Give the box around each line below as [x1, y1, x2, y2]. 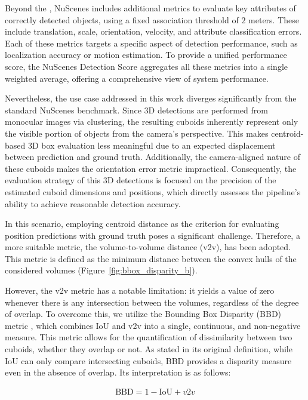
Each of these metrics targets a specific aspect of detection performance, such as [5, 36, 298, 49]
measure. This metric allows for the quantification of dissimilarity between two [5, 331, 292, 343]
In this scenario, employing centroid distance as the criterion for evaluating [5, 217, 279, 230]
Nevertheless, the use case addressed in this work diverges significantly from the [5, 92, 297, 104]
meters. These [248, 13, 299, 26]
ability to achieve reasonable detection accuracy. [5, 197, 181, 210]
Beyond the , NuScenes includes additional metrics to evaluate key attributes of [5, 2, 296, 14]
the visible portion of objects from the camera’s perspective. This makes [5, 127, 269, 139]
